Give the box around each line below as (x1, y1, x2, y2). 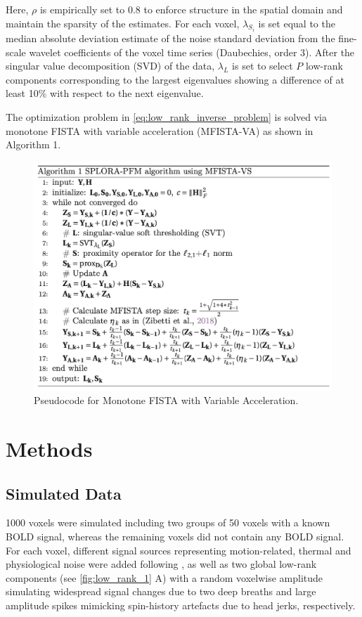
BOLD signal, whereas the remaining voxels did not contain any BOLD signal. (6, 529, 344, 543)
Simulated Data (6, 482, 122, 504)
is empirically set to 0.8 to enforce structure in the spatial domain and (39, 2, 343, 16)
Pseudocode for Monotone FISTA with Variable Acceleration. (34, 393, 299, 408)
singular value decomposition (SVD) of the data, (6, 58, 215, 73)
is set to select (232, 58, 293, 73)
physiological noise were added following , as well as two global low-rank (6, 557, 317, 571)
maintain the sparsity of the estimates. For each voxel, (6, 15, 240, 30)
